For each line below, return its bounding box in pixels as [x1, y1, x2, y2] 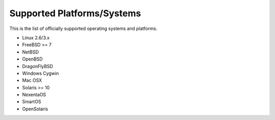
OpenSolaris [22, 106, 48, 112]
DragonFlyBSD [22, 63, 53, 69]
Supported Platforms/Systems [9, 8, 141, 19]
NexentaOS [22, 92, 46, 98]
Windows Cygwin [22, 70, 59, 76]
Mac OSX [22, 77, 42, 83]
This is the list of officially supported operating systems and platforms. [9, 25, 158, 32]
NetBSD [22, 49, 39, 55]
